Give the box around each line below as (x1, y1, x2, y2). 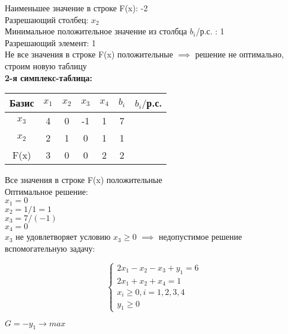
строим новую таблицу (5, 59, 87, 72)
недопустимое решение (158, 230, 242, 243)
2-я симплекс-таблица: (5, 71, 92, 83)
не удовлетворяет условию (15, 230, 111, 243)
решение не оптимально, (195, 48, 284, 60)
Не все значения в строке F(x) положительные (5, 48, 173, 60)
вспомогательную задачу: (5, 242, 95, 254)
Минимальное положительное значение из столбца (5, 25, 187, 37)
